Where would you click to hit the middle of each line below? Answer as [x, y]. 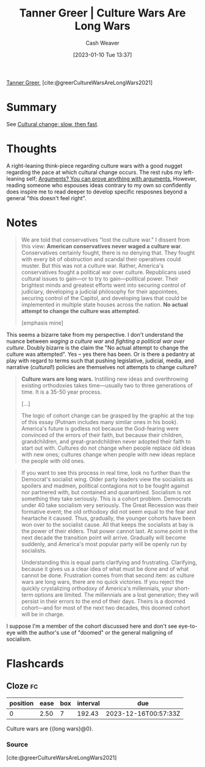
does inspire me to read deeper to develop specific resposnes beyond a [97, 192]
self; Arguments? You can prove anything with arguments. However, [112, 178]
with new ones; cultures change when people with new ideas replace [108, 454]
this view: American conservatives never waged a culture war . [102, 246]
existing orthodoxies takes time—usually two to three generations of [107, 385]
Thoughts [31, 149]
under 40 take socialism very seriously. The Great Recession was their [110, 505]
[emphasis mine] [42, 323]
